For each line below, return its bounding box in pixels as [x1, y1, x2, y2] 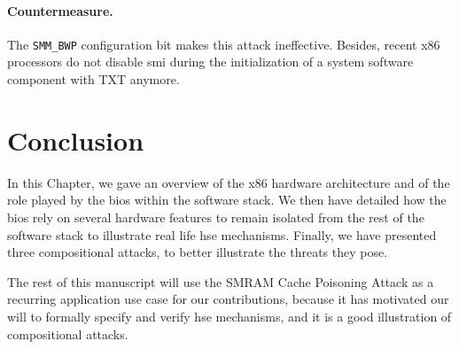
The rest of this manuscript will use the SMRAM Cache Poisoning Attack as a [7, 272, 434, 291]
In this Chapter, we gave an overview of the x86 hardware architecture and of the [7, 173, 450, 191]
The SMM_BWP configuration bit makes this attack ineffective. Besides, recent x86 [7, 35, 440, 53]
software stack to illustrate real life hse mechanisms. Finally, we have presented [7, 225, 437, 244]
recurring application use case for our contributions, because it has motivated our [7, 290, 449, 308]
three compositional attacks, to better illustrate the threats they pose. [7, 243, 388, 261]
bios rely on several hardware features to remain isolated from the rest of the [7, 207, 424, 226]
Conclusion [7, 121, 144, 158]
